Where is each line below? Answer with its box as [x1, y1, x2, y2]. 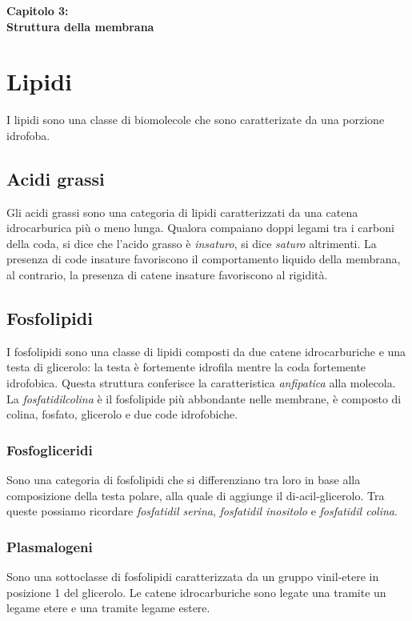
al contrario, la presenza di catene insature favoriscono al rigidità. [6, 266, 328, 283]
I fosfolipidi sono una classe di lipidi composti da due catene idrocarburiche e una [6, 343, 406, 359]
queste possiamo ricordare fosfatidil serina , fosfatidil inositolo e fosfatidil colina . [6, 503, 398, 519]
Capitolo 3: [6, 2, 69, 18]
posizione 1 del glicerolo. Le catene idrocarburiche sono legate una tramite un [6, 583, 386, 600]
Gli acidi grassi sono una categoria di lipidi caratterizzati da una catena [6, 203, 358, 220]
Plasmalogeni [6, 536, 93, 556]
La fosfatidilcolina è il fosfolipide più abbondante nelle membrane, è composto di [6, 390, 402, 407]
